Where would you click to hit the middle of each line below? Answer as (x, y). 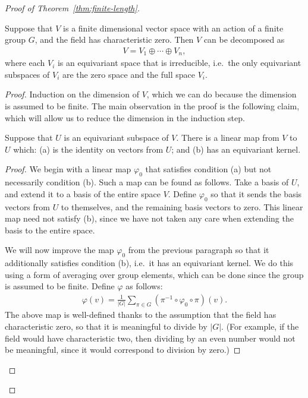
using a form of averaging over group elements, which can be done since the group (154, 274)
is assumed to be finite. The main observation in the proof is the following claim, (152, 106)
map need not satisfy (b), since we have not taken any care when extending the (149, 218)
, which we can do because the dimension (221, 94)
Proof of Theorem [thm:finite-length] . (73, 8)
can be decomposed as (244, 40)
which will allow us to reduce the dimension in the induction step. (125, 117)
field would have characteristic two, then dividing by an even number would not (150, 338)
